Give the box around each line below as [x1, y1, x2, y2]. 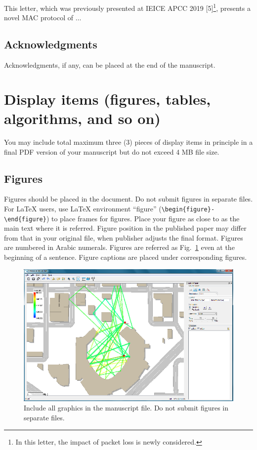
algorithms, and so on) [4, 108, 161, 128]
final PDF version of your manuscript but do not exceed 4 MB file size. [4, 146, 219, 157]
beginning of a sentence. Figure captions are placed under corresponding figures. [4, 252, 247, 262]
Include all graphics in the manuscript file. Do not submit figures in [24, 403, 229, 413]
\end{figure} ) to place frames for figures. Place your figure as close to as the [4, 213, 240, 223]
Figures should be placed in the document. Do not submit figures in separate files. [4, 194, 253, 204]
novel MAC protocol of [4, 12, 74, 23]
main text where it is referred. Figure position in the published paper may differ [4, 223, 247, 233]
